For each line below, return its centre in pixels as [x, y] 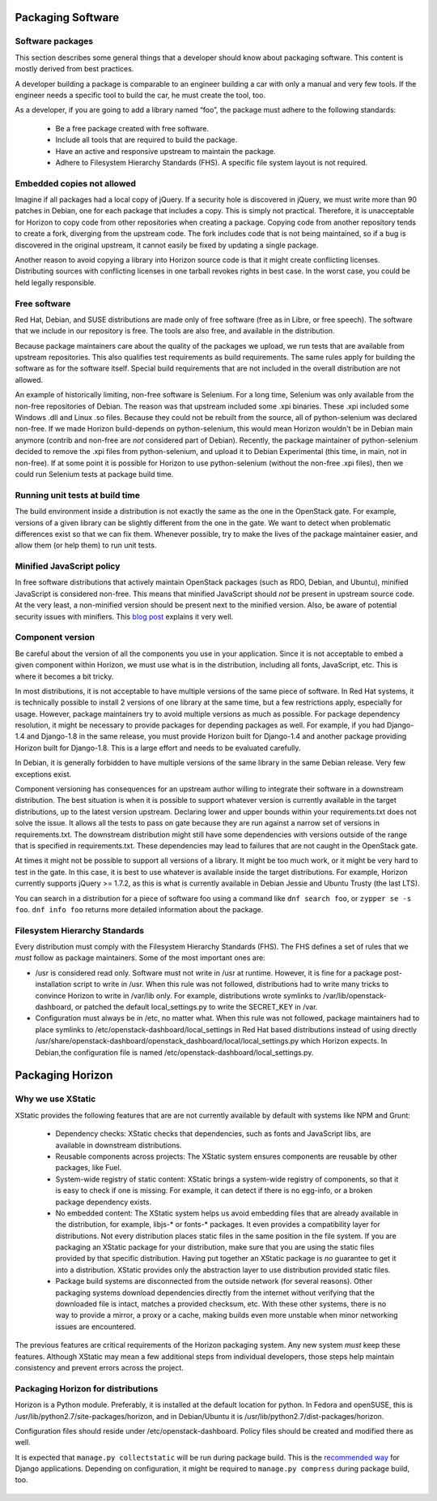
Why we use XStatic [55, 1099]
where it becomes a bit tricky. [64, 676]
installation [53, 984]
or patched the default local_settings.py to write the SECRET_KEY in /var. [196, 1007]
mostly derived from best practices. [74, 69]
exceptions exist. [43, 774]
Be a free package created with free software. [132, 128]
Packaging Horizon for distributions [87, 1388]
